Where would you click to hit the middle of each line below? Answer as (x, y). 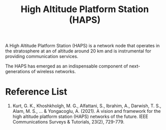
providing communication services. (42, 56)
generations (18, 72)
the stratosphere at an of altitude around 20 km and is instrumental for (78, 51)
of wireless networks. (53, 72)
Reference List (36, 92)
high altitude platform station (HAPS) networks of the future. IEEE (80, 116)
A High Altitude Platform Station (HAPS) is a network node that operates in (82, 46)
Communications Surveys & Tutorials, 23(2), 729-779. (68, 122)
